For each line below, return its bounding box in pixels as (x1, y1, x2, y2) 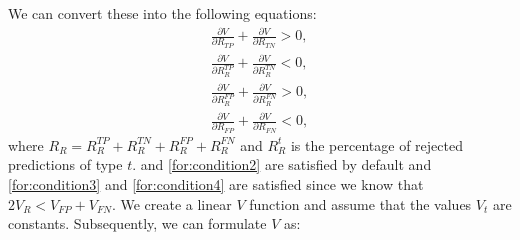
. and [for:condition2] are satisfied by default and (132, 154, 432, 175)
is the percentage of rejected (290, 134, 463, 155)
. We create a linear (111, 193, 232, 214)
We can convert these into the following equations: (8, 3, 317, 23)
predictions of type (8, 154, 123, 175)
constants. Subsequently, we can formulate (8, 213, 267, 234)
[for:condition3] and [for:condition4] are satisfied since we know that (8, 173, 424, 194)
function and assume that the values (249, 193, 472, 214)
